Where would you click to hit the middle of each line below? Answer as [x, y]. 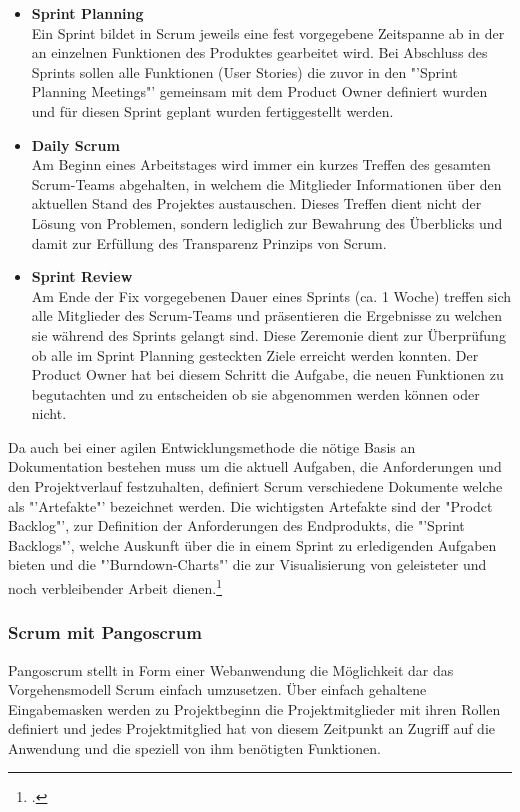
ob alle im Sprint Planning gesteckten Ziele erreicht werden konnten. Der [255, 354]
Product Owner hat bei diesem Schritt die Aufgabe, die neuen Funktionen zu [267, 374]
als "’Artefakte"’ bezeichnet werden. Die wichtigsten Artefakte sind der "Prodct [250, 505]
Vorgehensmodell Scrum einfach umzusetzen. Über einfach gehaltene [217, 689]
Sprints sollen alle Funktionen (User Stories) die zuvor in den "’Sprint [244, 71]
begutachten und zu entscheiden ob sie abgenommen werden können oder [255, 393]
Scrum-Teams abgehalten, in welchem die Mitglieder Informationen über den [266, 183]
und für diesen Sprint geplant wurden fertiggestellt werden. [212, 110]
